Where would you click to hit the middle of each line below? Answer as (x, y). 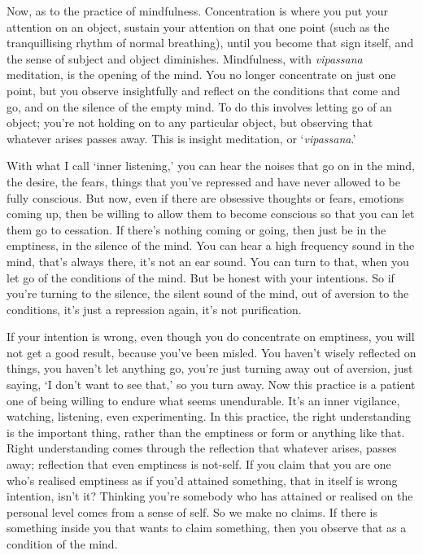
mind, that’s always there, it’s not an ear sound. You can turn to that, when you (208, 261)
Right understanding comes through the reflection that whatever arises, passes (202, 448)
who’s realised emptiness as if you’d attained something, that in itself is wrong (202, 480)
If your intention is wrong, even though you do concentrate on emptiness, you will (211, 336)
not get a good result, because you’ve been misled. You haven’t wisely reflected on (211, 352)
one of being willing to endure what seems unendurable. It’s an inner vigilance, (203, 400)
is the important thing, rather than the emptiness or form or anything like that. (206, 432)
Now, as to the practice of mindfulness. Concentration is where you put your (198, 11)
